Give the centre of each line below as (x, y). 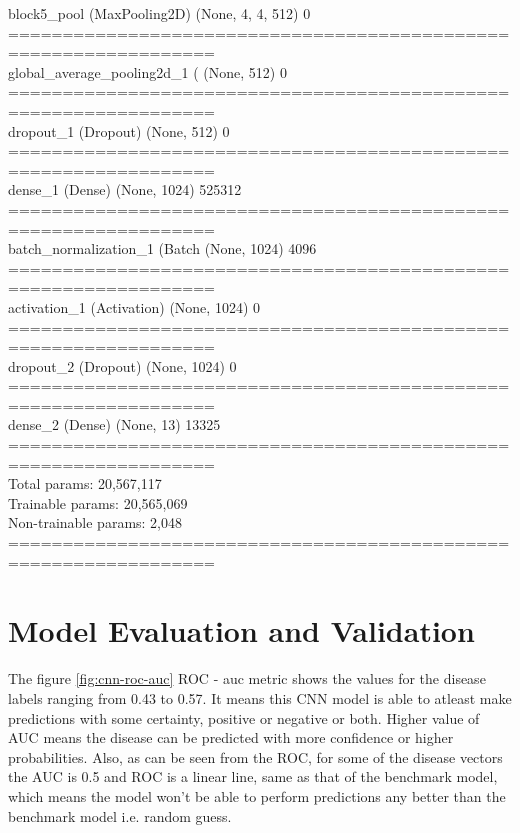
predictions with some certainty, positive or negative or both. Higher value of (244, 717)
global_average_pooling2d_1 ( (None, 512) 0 (147, 71)
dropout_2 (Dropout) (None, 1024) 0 (122, 365)
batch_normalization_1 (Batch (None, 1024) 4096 (162, 248)
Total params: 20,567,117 (85, 483)
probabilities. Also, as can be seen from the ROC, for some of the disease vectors (255, 756)
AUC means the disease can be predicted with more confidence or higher (231, 737)
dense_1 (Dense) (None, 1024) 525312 (125, 189)
